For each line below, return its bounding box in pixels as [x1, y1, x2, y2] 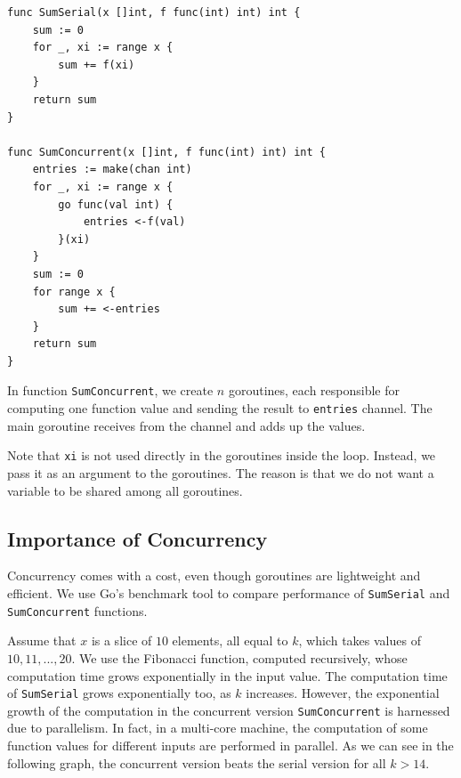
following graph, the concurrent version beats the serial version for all [7, 753, 386, 772]
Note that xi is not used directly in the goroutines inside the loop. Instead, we [7, 446, 436, 465]
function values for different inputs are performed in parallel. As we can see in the [7, 736, 454, 755]
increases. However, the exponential [246, 684, 440, 702]
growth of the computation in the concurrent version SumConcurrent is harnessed [7, 701, 450, 719]
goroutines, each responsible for [228, 381, 400, 400]
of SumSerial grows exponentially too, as [7, 684, 231, 702]
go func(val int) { [58, 198, 174, 211]
